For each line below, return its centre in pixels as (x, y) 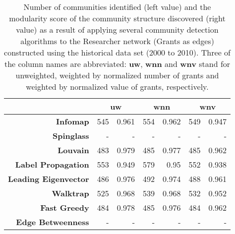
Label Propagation (52, 164)
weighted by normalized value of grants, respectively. (117, 87)
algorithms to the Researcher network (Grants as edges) (117, 41)
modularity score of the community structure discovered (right (117, 18)
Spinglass (71, 136)
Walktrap (70, 193)
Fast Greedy (65, 207)
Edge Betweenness (53, 222)
